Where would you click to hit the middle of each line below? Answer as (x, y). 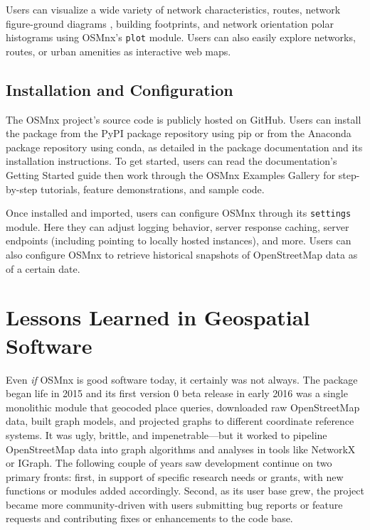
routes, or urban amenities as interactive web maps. (118, 51)
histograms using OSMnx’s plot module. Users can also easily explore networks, (181, 37)
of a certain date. (43, 268)
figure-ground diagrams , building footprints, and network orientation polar (170, 23)
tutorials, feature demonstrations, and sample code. (153, 189)
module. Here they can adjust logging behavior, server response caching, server (178, 226)
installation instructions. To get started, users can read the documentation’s (171, 161)
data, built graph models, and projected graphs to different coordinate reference (180, 421)
